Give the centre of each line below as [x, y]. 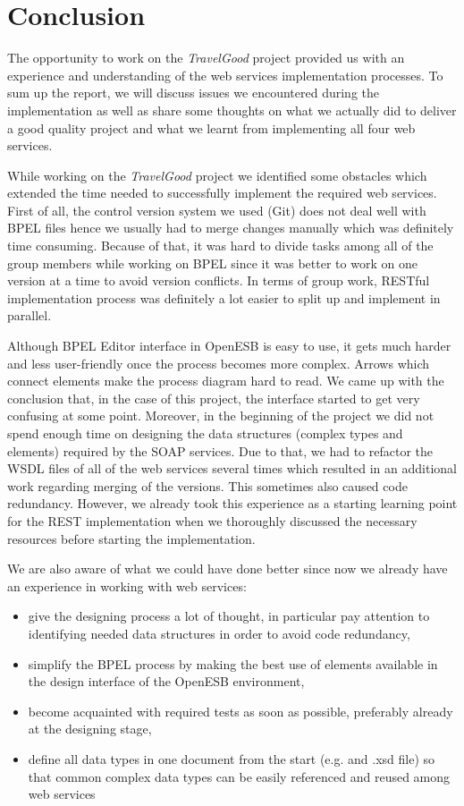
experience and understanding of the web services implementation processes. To [225, 75]
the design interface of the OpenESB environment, [166, 681]
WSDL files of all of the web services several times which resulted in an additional [232, 468]
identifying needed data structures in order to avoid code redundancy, [219, 633]
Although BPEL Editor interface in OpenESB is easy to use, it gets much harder [229, 346]
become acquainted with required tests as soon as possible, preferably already [240, 711]
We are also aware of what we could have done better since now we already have [228, 568]
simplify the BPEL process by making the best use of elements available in [233, 663]
